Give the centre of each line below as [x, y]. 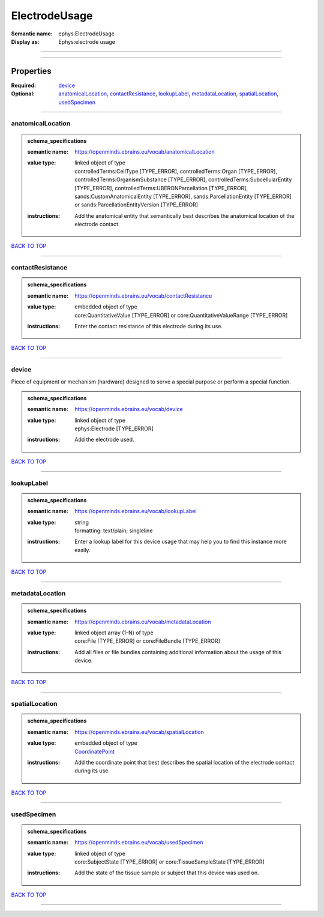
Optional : [23, 94]
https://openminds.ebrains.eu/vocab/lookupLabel [136, 511]
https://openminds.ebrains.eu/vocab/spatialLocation [139, 732]
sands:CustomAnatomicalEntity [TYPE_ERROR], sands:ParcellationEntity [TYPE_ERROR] [183, 196]
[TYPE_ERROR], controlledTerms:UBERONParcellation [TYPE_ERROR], [161, 188]
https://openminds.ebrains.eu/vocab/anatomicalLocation [145, 152]
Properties [31, 71]
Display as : [25, 41]
